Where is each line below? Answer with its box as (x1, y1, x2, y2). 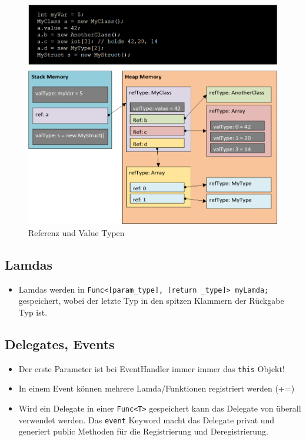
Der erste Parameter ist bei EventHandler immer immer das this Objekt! (18, 362, 285, 374)
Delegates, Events (5, 334, 115, 353)
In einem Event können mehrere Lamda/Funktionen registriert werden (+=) (18, 382, 295, 394)
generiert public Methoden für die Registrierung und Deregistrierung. (18, 425, 268, 437)
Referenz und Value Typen (28, 226, 125, 238)
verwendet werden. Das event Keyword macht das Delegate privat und (18, 413, 275, 426)
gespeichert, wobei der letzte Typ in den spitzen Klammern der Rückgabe (18, 294, 284, 307)
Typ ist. (18, 306, 48, 318)
